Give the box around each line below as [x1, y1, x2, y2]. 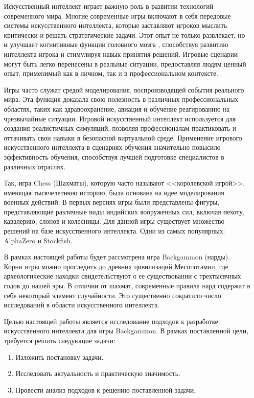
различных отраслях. [4, 161, 66, 171]
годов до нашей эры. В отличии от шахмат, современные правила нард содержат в [4, 281, 251, 291]
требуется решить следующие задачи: [4, 335, 115, 345]
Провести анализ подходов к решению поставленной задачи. [15, 384, 196, 395]
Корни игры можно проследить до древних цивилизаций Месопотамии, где [4, 261, 229, 271]
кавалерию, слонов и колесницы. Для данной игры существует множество [4, 216, 225, 226]
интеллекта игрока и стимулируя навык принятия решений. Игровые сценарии [4, 48, 238, 59]
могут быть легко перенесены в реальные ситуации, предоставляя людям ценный [4, 58, 246, 69]
